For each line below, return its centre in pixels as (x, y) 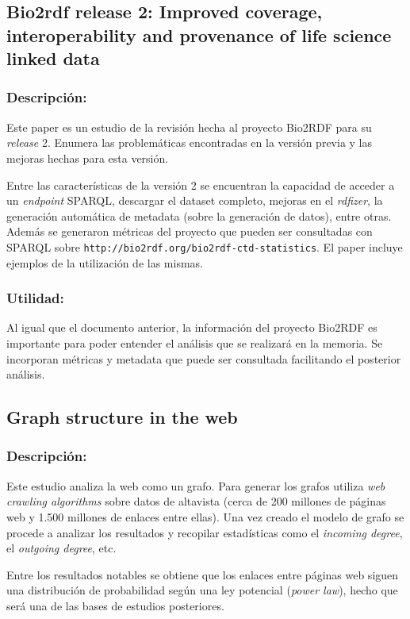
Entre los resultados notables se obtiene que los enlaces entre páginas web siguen (203, 574)
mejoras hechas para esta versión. (88, 158)
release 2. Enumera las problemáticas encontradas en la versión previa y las (190, 142)
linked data (53, 58)
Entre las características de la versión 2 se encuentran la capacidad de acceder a (201, 185)
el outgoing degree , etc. (61, 548)
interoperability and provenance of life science (199, 35)
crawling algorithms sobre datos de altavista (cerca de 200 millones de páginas (196, 501)
